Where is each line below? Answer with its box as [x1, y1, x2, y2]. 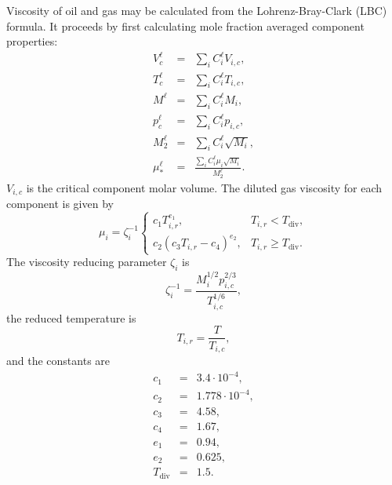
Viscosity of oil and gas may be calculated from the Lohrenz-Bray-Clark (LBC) [6, 2, 387, 18]
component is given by [6, 195, 114, 212]
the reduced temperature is [6, 309, 136, 326]
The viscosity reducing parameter [6, 253, 167, 270]
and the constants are [6, 352, 111, 368]
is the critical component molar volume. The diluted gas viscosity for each [26, 179, 383, 195]
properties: [6, 33, 58, 49]
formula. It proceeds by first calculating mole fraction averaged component [6, 17, 365, 34]
